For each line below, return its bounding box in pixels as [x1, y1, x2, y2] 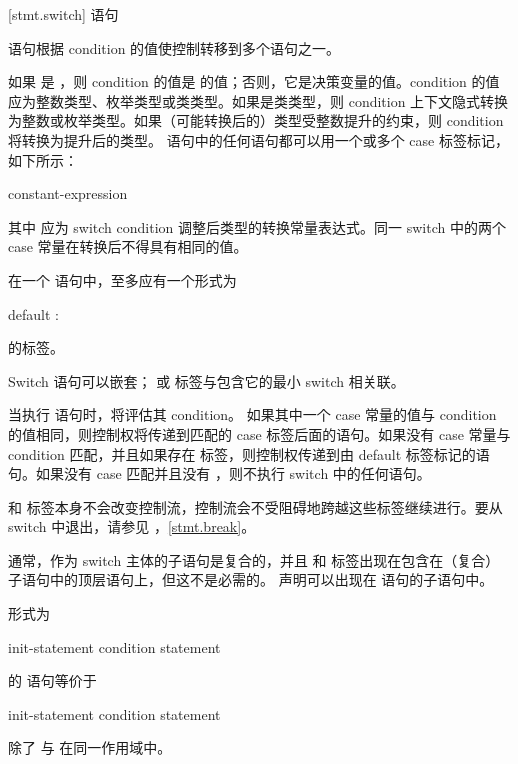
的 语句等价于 [8, 670, 97, 691]
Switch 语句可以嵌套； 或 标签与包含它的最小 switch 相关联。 [8, 370, 405, 391]
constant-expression [8, 183, 128, 204]
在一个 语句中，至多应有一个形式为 [8, 269, 237, 290]
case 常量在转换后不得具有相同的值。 [8, 236, 248, 257]
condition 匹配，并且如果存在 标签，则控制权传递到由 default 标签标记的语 [8, 443, 490, 464]
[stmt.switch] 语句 [8, 4, 119, 24]
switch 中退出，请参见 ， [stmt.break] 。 [8, 516, 256, 537]
